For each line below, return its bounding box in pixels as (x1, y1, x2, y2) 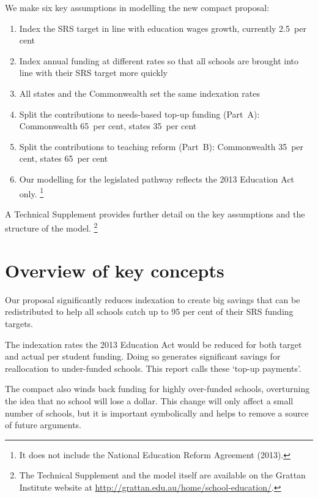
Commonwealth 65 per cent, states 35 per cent (19, 119, 197, 132)
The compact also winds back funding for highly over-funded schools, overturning (5, 382, 310, 395)
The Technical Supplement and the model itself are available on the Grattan (19, 469, 306, 481)
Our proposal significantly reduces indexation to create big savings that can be (5, 293, 300, 306)
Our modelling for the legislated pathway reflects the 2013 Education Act (19, 172, 295, 185)
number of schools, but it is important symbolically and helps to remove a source (5, 406, 309, 419)
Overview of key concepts (5, 257, 224, 282)
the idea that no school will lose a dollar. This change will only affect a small (5, 394, 294, 407)
